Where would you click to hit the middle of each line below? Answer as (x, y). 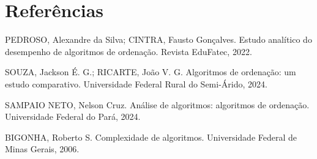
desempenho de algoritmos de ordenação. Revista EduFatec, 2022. (129, 51)
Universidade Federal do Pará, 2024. (73, 116)
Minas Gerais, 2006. (42, 149)
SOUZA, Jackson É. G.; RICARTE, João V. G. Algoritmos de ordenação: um (151, 72)
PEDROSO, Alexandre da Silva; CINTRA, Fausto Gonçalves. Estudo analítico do (158, 39)
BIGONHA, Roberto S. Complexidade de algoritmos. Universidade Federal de (151, 137)
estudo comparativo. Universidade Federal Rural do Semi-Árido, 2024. (136, 83)
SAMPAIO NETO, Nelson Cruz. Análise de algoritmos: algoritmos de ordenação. (157, 104)
